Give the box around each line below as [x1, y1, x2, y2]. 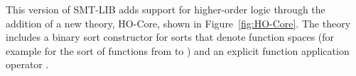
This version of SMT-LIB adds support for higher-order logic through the [6, 2, 325, 16]
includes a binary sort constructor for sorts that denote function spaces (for [6, 30, 335, 44]
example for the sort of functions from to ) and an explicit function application [6, 43, 350, 58]
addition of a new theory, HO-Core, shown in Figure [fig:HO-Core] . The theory [6, 15, 351, 30]
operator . [6, 57, 49, 72]
